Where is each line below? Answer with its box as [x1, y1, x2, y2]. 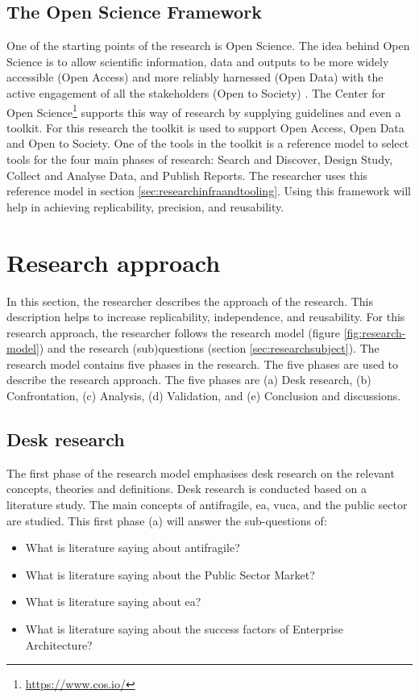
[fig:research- [343, 324, 406, 341]
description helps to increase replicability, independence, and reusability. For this [6, 308, 405, 325]
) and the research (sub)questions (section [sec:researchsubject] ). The [39, 340, 380, 357]
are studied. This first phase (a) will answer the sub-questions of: [6, 512, 327, 529]
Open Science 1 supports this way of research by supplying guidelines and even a [6, 101, 401, 120]
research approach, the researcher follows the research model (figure [6, 324, 341, 341]
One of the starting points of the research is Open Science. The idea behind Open [6, 37, 410, 54]
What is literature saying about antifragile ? [25, 539, 240, 556]
